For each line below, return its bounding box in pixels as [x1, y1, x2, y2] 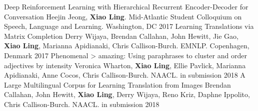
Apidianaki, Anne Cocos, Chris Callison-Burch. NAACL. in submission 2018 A [4, 70, 245, 80]
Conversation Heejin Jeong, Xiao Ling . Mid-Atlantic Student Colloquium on [4, 11, 242, 21]
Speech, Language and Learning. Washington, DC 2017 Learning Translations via [4, 21, 254, 31]
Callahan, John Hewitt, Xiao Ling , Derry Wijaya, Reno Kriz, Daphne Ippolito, [4, 89, 250, 100]
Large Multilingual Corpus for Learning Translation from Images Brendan [4, 79, 231, 90]
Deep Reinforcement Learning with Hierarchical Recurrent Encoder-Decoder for [4, 1, 248, 11]
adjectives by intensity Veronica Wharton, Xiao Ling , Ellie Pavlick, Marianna [4, 60, 246, 70]
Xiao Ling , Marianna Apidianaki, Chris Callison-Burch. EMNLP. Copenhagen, [4, 40, 249, 51]
